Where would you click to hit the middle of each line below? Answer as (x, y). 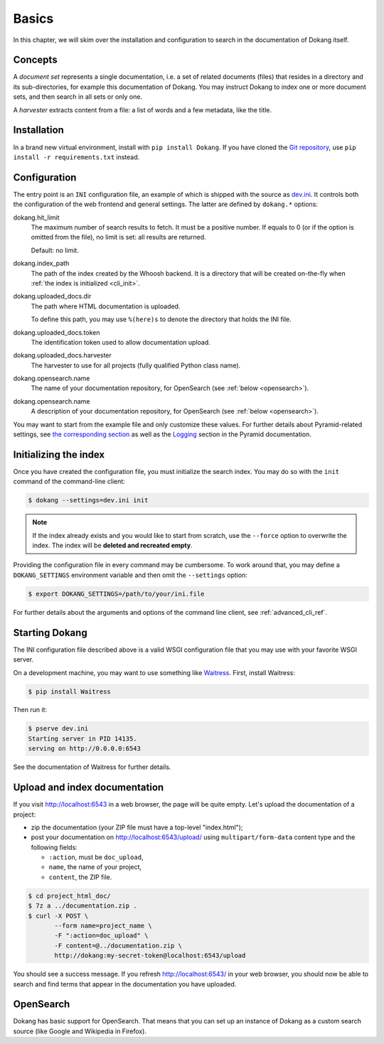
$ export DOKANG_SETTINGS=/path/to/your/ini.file (116, 594)
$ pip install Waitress (70, 691)
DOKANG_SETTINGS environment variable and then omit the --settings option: (130, 575)
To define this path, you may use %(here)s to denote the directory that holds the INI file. (161, 319)
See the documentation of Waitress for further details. (92, 767)
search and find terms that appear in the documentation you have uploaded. (125, 984)
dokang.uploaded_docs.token (57, 332)
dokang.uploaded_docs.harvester (62, 355)
